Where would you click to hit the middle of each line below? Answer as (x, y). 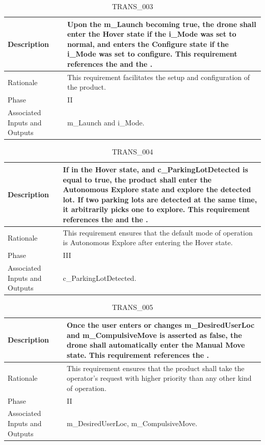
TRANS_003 (132, 6)
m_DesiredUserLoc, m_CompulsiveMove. (132, 423)
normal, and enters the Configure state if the (148, 44)
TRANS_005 (132, 307)
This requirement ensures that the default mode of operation (158, 232)
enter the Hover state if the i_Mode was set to (152, 34)
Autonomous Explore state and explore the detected (157, 189)
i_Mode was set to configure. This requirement (152, 54)
